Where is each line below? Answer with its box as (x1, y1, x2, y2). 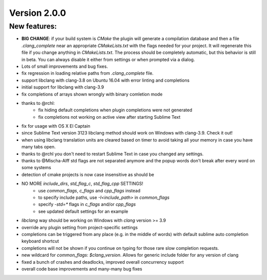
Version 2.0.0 (9, 7, 66, 18)
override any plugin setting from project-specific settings (21, 224, 138, 230)
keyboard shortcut (21, 238, 59, 244)
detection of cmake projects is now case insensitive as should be (21, 171, 154, 178)
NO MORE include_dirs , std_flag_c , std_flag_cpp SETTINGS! (21, 181, 143, 187)
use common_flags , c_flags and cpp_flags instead (38, 187, 141, 193)
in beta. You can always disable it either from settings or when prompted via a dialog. (21, 56, 195, 62)
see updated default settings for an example (38, 208, 129, 214)
